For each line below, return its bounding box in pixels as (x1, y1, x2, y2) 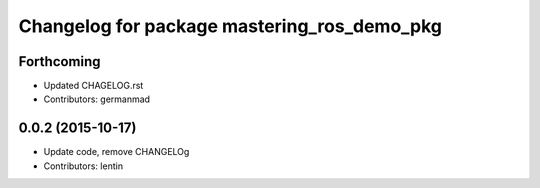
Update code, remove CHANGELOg (43, 146, 190, 158)
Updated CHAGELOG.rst (43, 80, 144, 92)
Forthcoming (18, 53, 101, 70)
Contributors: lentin (43, 160, 124, 172)
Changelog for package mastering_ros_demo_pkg (18, 15, 443, 37)
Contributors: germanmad (43, 93, 150, 105)
